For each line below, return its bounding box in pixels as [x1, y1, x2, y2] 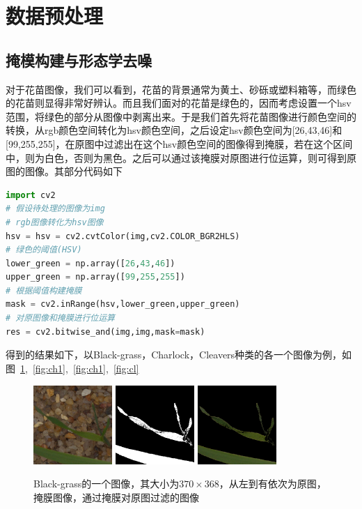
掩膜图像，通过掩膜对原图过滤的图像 [33, 490, 199, 505]
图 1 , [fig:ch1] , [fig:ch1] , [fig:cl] [6, 360, 139, 375]
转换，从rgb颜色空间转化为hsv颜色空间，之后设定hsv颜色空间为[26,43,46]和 [6, 123, 343, 137]
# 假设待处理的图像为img [6, 204, 105, 214]
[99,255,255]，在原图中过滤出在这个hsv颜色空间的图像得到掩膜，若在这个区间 [6, 136, 353, 151]
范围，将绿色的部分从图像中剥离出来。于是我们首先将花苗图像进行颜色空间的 [6, 109, 356, 123]
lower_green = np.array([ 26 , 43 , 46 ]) [6, 258, 175, 268]
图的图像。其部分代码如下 [6, 164, 123, 178]
